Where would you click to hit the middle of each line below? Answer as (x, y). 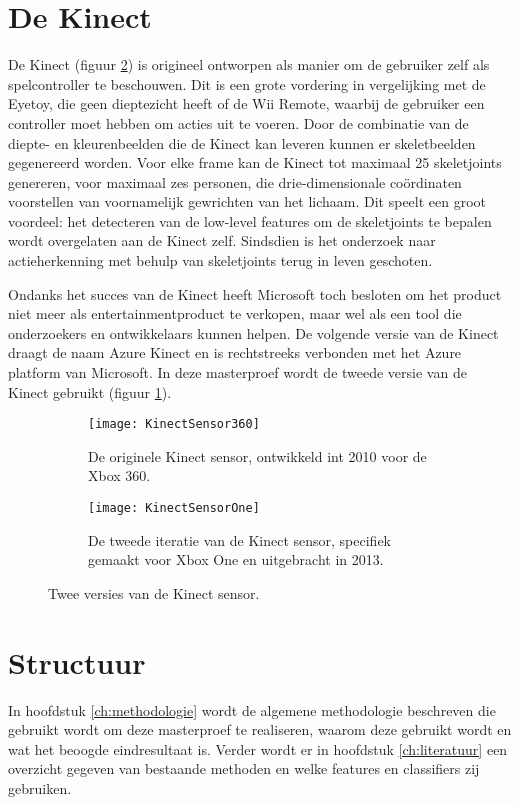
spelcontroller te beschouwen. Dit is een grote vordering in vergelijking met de (247, 83)
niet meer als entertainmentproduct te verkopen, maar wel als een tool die (235, 313)
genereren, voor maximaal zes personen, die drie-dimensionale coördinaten (235, 181)
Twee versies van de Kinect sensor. (154, 592)
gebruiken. (40, 788)
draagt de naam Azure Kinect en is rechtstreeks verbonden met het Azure (235, 352)
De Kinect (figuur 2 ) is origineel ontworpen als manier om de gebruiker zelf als (249, 64)
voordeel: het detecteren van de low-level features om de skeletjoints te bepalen (250, 220)
